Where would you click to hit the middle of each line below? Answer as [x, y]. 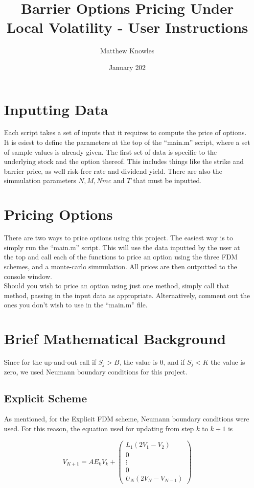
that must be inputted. [167, 180]
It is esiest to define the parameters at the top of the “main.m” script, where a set [127, 142]
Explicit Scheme [46, 398]
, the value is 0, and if [152, 362]
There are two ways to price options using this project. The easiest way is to [119, 238]
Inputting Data [56, 109]
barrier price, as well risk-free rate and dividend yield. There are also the [113, 171]
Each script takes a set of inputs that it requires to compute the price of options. [125, 132]
